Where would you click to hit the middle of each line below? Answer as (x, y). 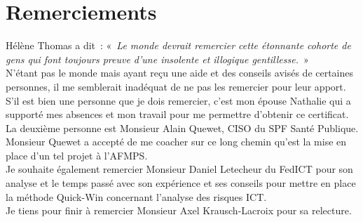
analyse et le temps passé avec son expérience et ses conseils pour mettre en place (181, 183)
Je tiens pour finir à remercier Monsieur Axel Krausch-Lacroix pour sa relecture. (179, 210)
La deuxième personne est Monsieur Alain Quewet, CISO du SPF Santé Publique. (182, 128)
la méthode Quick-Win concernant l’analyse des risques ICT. (136, 196)
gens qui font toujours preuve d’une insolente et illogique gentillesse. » (157, 59)
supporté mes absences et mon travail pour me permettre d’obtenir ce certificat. (177, 114)
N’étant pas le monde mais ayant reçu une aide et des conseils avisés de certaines (180, 73)
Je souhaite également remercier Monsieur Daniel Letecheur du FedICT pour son (179, 169)
